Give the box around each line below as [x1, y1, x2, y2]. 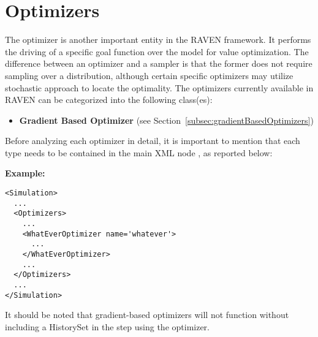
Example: [5, 167, 45, 180]
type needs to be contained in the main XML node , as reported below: [5, 146, 273, 159]
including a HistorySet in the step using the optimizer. [5, 320, 210, 333]
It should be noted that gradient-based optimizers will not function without [5, 308, 289, 321]
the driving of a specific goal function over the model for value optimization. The [5, 45, 309, 58]
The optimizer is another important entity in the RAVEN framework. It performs [5, 33, 311, 46]
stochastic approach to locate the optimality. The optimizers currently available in [5, 81, 314, 94]
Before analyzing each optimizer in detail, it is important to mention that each [5, 134, 300, 147]
